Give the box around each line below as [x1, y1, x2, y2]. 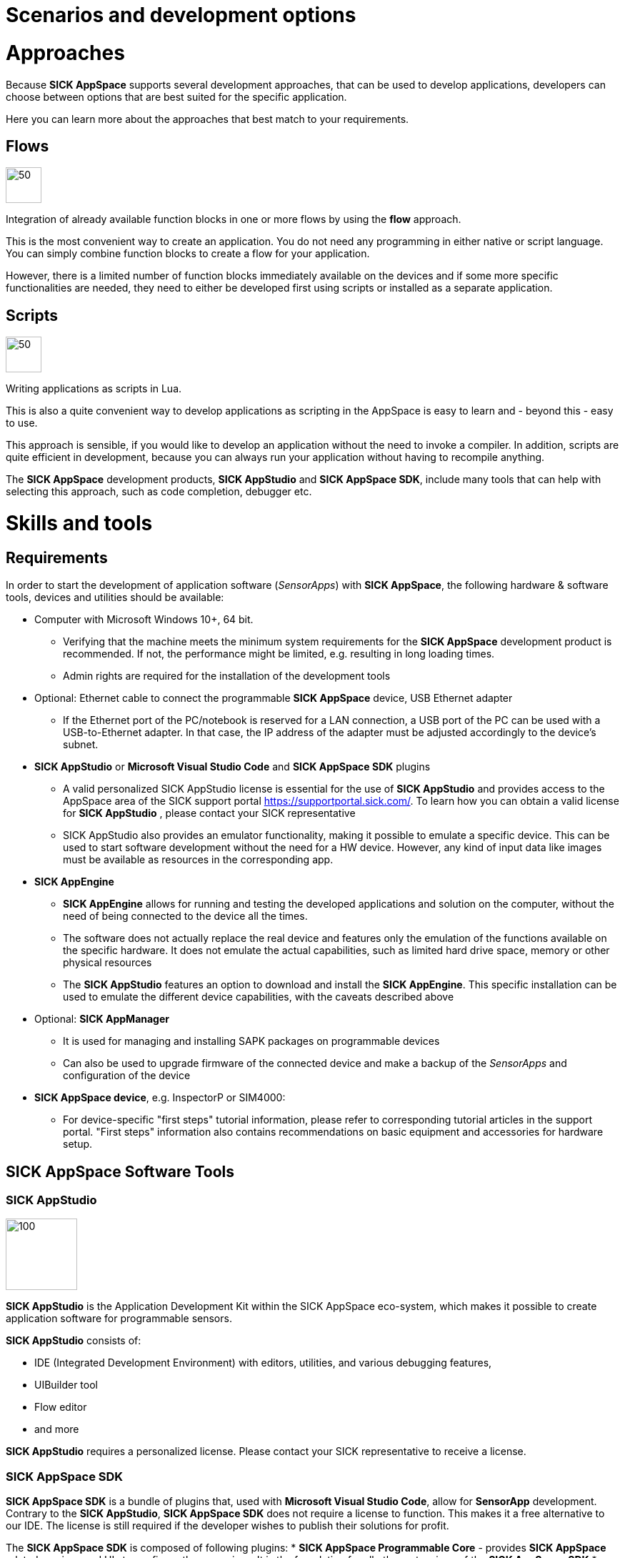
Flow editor [34, 1401, 87, 1414]
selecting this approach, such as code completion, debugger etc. [6, 485, 312, 498]
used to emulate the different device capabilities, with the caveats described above [63, 991, 454, 1003]
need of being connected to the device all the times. [63, 910, 308, 923]
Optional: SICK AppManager [34, 1013, 169, 1026]
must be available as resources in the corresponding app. [63, 853, 334, 866]
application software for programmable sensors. [6, 1312, 232, 1325]
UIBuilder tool [34, 1379, 98, 1391]
